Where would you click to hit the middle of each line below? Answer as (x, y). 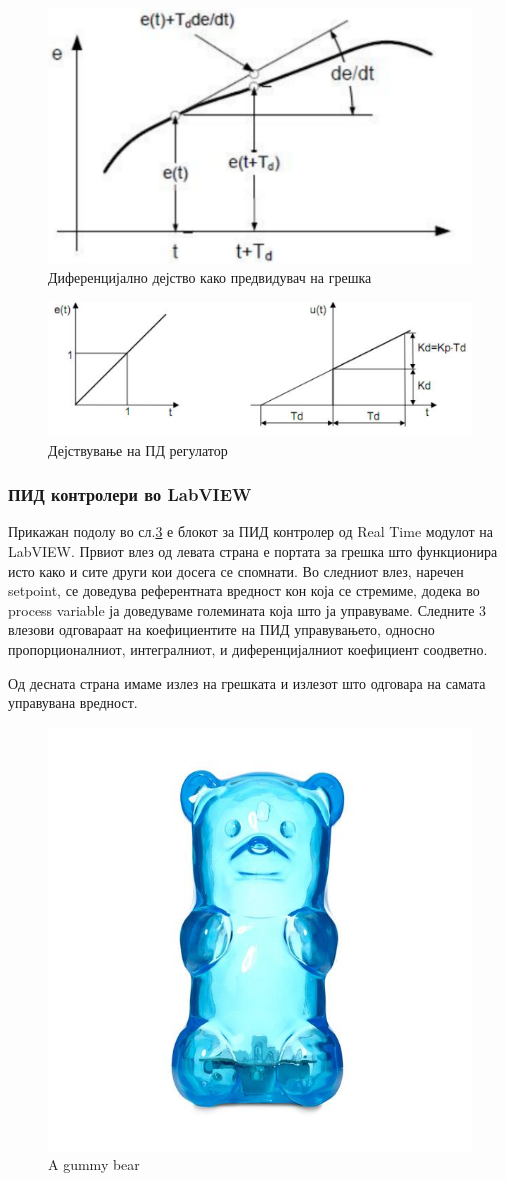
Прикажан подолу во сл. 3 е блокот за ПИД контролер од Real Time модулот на (251, 531)
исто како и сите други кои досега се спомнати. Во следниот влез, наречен (236, 570)
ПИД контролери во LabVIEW (130, 494)
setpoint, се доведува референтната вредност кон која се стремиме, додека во (244, 590)
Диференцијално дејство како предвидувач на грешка (210, 277)
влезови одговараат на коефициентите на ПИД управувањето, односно (221, 629)
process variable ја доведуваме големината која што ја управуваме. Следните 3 (247, 609)
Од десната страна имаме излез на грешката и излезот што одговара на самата (247, 682)
